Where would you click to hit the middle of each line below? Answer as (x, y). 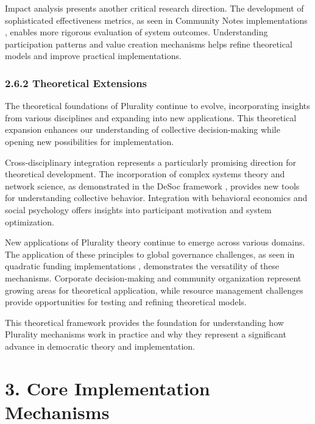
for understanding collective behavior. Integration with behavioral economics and (156, 198)
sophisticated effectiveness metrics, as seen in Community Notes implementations (156, 20)
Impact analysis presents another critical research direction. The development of (154, 8)
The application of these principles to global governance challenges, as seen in (150, 254)
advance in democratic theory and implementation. (100, 346)
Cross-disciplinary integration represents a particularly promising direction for (151, 162)
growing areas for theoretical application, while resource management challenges (154, 290)
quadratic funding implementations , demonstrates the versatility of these (142, 266)
